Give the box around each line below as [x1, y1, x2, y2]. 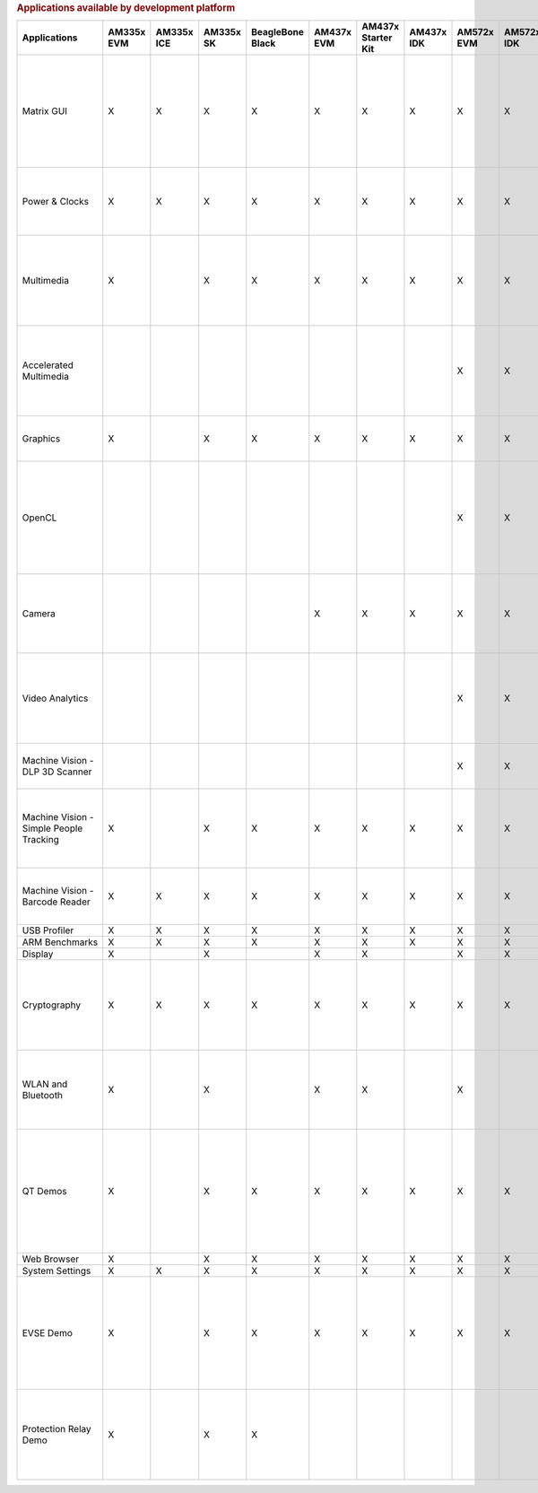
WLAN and [22, 1078, 68, 1090]
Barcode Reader [22, 895, 91, 908]
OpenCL [22, 511, 57, 524]
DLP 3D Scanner [22, 765, 92, 778]
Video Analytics [22, 692, 89, 704]
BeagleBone [251, 26, 304, 39]
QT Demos [22, 1185, 67, 1198]
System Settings [22, 1265, 91, 1278]
